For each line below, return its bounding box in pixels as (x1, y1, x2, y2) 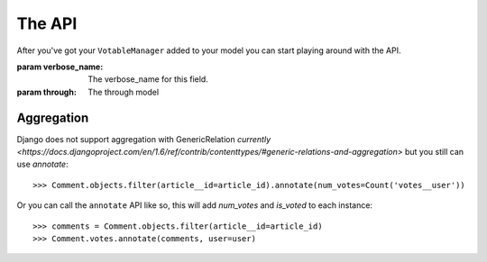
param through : (16, 86, 77, 97)
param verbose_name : (16, 61, 104, 72)
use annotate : (16, 158, 69, 170)
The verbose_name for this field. (87, 74, 209, 85)
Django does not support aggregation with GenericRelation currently (16, 133, 271, 144)
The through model (87, 86, 160, 97)
